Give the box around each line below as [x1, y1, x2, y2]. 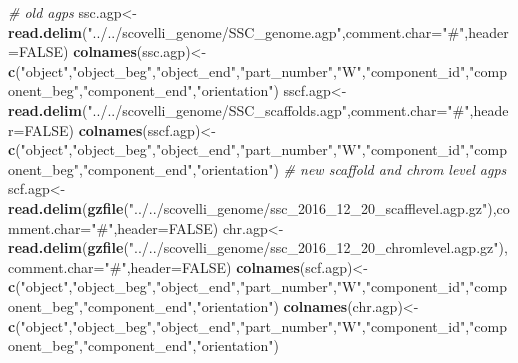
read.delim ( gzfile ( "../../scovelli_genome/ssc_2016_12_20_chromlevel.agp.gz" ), [8, 237, 508, 258]
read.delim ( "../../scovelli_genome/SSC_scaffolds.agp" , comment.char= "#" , [8, 99, 474, 120]
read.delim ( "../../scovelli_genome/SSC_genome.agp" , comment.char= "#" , [8, 21, 469, 42]
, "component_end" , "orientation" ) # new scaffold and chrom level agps [78, 158, 507, 179]
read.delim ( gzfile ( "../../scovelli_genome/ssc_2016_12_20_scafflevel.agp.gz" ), [8, 197, 497, 218]
